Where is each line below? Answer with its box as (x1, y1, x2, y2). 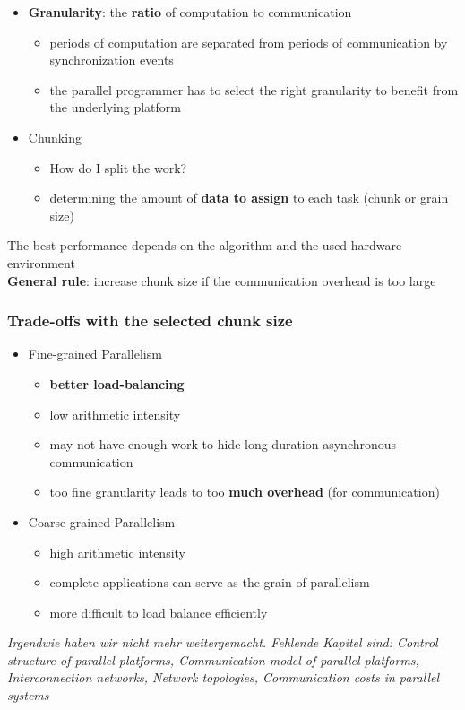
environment (7, 253, 75, 272)
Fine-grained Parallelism (28, 344, 162, 363)
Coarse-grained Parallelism (28, 512, 176, 531)
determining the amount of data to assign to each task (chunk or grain (49, 188, 449, 207)
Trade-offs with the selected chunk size (7, 309, 293, 332)
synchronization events (49, 50, 174, 69)
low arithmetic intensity (49, 404, 181, 423)
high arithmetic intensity (49, 542, 186, 561)
